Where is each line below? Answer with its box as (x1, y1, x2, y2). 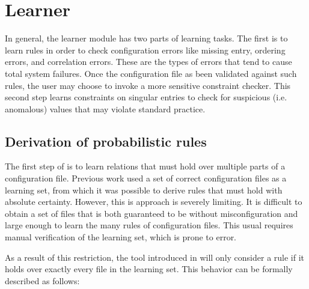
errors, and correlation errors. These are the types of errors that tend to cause (5, 55, 292, 68)
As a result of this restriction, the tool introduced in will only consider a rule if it (5, 251, 305, 263)
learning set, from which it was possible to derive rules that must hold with (5, 183, 283, 196)
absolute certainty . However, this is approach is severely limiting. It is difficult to (5, 195, 302, 208)
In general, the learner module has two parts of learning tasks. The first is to (5, 32, 288, 44)
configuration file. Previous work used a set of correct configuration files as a (5, 172, 287, 184)
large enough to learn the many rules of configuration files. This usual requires (5, 219, 293, 231)
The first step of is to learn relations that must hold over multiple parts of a (5, 160, 286, 172)
